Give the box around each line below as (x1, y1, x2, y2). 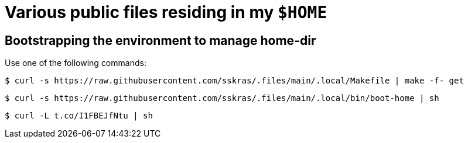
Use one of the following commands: (5, 58, 146, 68)
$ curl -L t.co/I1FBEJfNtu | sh (5, 111, 153, 121)
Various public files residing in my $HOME (5, 2, 327, 22)
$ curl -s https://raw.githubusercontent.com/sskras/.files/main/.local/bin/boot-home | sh (5, 93, 439, 103)
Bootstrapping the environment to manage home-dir (5, 33, 316, 48)
